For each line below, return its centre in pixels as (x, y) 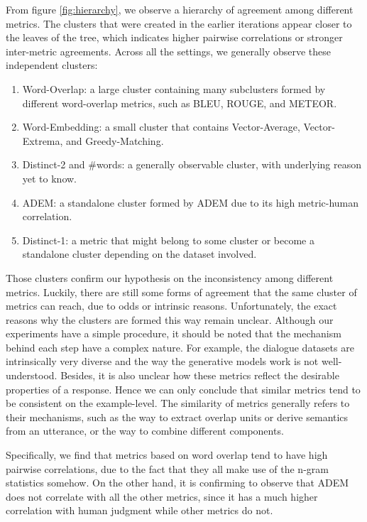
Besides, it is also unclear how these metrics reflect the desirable (200, 375)
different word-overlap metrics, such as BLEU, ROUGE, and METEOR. (180, 103)
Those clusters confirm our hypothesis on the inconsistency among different (170, 277)
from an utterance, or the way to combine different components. (145, 431)
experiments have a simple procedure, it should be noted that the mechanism (174, 333)
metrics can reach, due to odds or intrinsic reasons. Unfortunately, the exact (171, 306)
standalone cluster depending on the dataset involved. (139, 254)
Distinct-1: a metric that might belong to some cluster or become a (168, 240)
